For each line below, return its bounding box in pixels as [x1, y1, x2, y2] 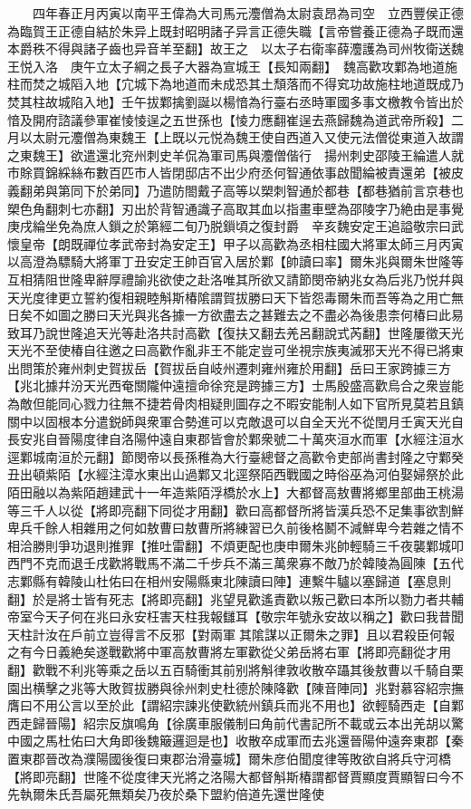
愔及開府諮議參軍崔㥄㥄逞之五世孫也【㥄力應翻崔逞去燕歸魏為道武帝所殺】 [7, 110, 451, 129]
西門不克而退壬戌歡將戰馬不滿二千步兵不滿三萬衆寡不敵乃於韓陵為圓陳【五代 [7, 554, 464, 573]
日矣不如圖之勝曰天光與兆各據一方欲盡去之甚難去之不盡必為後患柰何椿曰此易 [7, 305, 464, 324]
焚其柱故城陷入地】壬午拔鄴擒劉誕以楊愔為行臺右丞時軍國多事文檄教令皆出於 [7, 91, 464, 111]
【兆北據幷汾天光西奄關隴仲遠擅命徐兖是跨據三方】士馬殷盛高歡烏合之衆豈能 [7, 376, 464, 395]
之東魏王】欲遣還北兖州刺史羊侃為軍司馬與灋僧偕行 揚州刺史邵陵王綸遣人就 [7, 145, 464, 164]
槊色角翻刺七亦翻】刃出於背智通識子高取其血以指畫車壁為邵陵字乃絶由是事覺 [7, 198, 464, 217]
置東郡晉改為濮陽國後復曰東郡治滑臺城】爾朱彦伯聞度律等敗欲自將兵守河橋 [7, 748, 451, 767]
